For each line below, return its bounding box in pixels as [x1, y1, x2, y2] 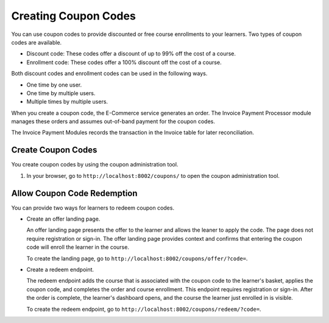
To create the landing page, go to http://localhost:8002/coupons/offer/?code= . [26, 255, 248, 262]
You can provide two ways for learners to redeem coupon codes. [11, 204, 175, 211]
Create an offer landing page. [26, 215, 101, 222]
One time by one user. [26, 81, 82, 88]
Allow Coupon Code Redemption [11, 188, 138, 198]
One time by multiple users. [26, 89, 96, 97]
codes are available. [11, 38, 62, 46]
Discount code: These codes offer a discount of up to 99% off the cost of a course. [26, 50, 236, 57]
